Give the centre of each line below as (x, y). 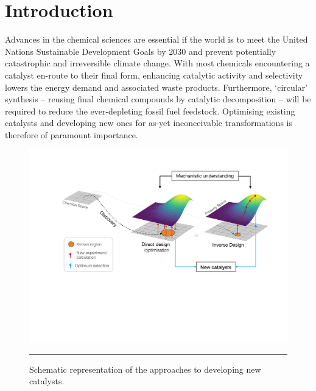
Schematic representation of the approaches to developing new (145, 369)
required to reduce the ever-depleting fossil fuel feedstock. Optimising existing (150, 111)
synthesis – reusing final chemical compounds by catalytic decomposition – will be (158, 99)
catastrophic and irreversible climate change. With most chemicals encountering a (157, 63)
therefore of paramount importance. (72, 134)
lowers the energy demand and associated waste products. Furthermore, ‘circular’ (156, 87)
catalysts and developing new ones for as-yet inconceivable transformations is (149, 123)
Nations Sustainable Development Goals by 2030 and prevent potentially (141, 51)
